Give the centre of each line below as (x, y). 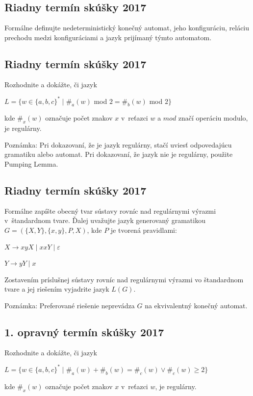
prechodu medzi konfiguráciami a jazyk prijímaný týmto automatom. (108, 37)
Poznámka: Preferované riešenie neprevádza (70, 306)
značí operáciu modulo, (213, 118)
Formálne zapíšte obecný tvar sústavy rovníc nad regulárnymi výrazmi (110, 210)
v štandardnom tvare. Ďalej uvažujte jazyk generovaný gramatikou (105, 220)
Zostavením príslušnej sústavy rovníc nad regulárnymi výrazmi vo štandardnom (124, 279)
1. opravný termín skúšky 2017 (84, 332)
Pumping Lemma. (31, 164)
